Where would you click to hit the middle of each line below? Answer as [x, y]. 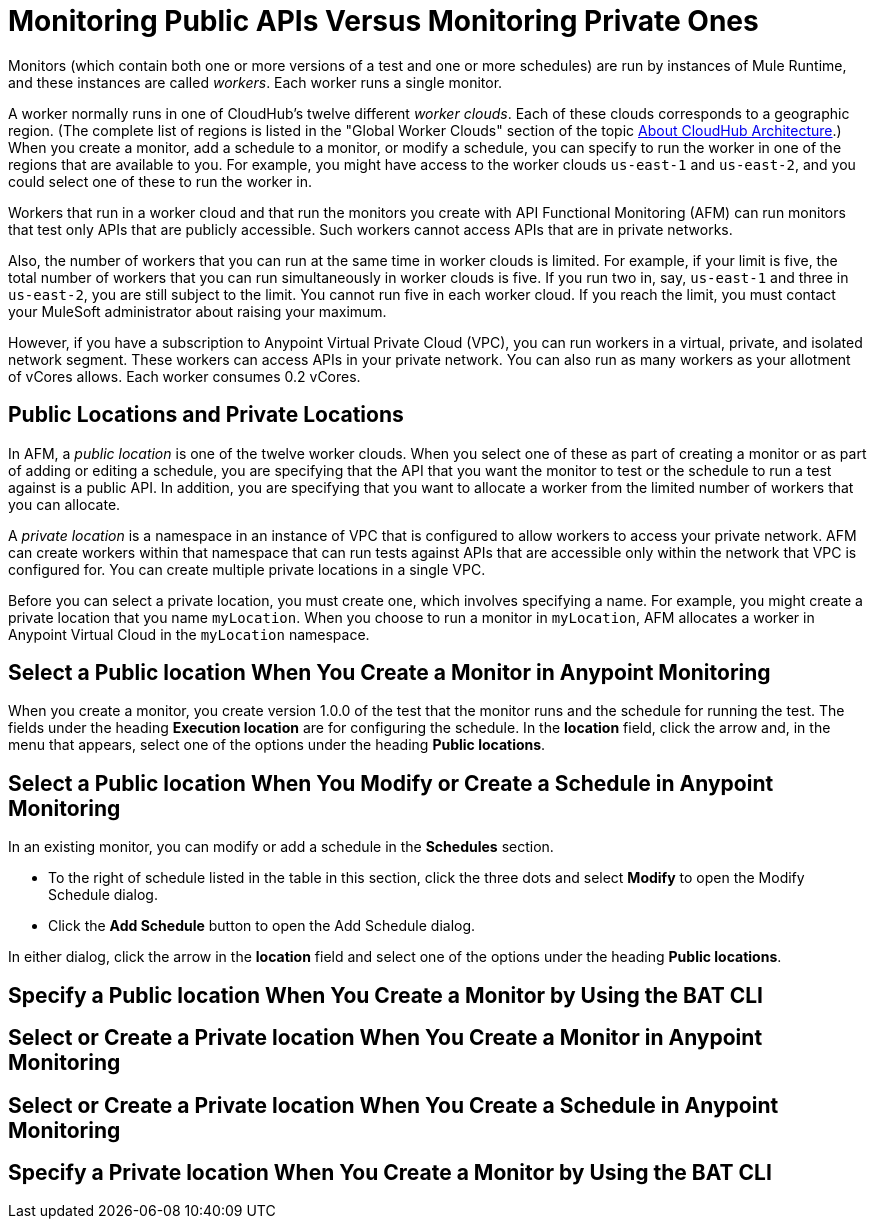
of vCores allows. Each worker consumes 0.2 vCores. [184, 376]
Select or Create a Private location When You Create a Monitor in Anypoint [385, 1038]
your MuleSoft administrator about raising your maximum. [197, 311]
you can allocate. [64, 504]
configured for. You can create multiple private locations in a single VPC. [247, 569]
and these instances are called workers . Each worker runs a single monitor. [255, 82]
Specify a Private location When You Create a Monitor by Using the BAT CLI [390, 1172]
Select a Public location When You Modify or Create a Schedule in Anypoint [391, 783]
